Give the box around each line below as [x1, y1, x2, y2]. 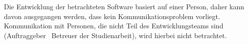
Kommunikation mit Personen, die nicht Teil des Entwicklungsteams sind [4, 21, 224, 31]
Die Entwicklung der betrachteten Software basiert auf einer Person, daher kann [4, 1, 245, 11]
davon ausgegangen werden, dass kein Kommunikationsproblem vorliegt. [4, 11, 220, 21]
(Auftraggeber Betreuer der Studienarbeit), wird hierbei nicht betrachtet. [4, 30, 227, 40]
